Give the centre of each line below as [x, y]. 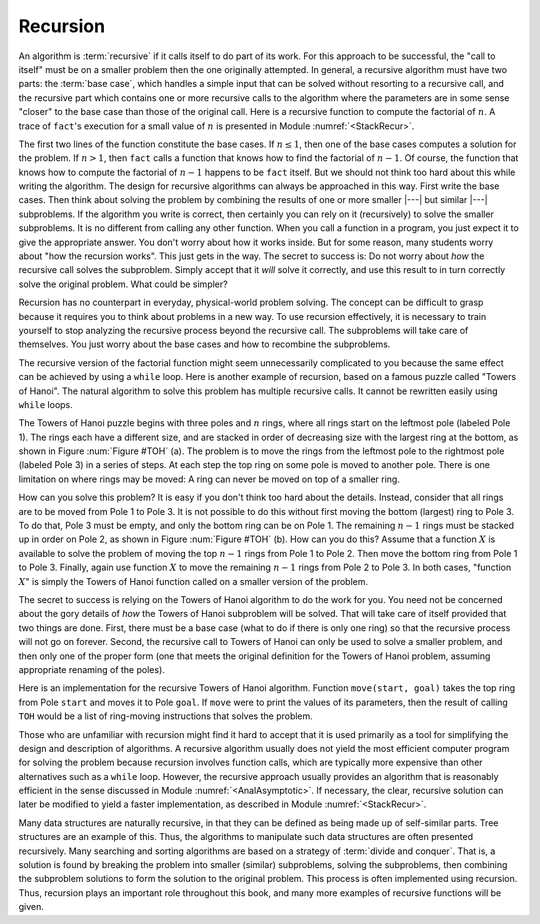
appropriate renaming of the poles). [91, 669]
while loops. [46, 404]
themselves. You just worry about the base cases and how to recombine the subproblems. [204, 344]
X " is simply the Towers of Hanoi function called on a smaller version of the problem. [193, 581]
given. [31, 907]
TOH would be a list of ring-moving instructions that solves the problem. [166, 716]
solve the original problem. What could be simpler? [123, 284]
